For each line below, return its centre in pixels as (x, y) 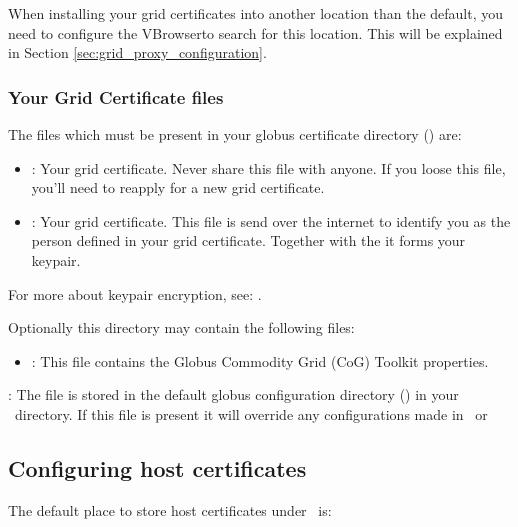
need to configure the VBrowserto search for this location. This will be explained (255, 32)
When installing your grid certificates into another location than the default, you (256, 13)
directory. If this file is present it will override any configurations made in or (251, 413)
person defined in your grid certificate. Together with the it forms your (248, 240)
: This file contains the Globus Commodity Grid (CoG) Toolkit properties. (260, 360)
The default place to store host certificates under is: (170, 509)
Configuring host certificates (157, 467)
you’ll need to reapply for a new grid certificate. (178, 187)
